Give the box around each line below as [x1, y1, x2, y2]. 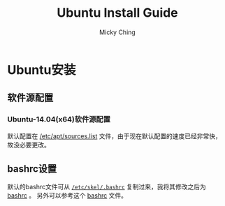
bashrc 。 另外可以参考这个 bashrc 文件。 [7, 191, 128, 200]
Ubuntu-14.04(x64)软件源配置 [7, 115, 110, 124]
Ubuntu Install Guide [57, 5, 178, 21]
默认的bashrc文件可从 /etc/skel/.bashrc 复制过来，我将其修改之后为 [7, 183, 206, 191]
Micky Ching [99, 28, 136, 36]
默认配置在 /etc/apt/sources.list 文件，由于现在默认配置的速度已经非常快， [7, 131, 222, 140]
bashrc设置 [7, 163, 57, 175]
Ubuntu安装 [7, 61, 76, 78]
